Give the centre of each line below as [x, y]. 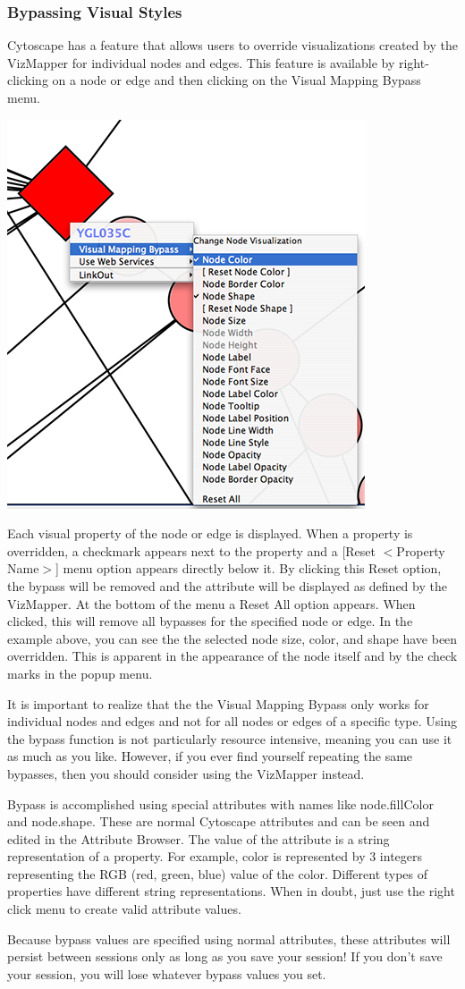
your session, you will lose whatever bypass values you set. [167, 973]
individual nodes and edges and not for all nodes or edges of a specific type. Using [232, 721]
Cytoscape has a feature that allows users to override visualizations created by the [232, 45]
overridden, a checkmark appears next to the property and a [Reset [192, 550]
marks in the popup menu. [80, 673]
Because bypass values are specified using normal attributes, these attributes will [229, 938]
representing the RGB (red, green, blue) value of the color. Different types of [218, 873]
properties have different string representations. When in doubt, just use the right [231, 891]
